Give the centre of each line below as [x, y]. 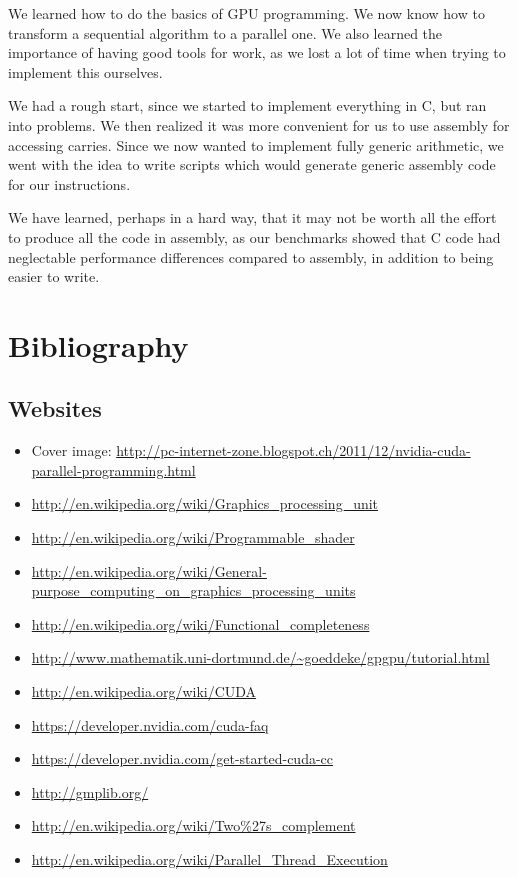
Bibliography [98, 344]
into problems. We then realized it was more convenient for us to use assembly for [259, 124]
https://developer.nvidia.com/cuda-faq [150, 724]
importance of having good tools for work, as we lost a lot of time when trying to [257, 52]
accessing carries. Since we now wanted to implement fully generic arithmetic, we [256, 144]
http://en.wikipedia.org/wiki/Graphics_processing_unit [205, 503]
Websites [55, 408]
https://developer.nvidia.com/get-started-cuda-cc [182, 758]
